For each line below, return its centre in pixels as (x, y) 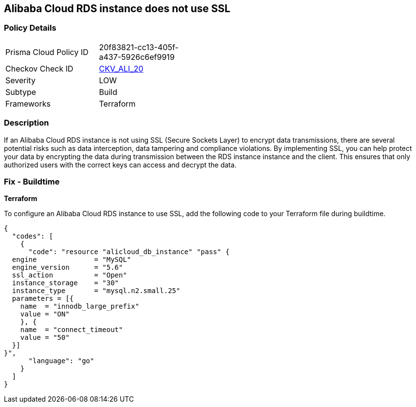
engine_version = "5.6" (67, 268)
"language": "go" (61, 361)
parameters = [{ (43, 299)
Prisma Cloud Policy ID (47, 52)
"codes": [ (33, 236)
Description (27, 123)
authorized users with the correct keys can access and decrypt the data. (120, 165)
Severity (20, 80)
